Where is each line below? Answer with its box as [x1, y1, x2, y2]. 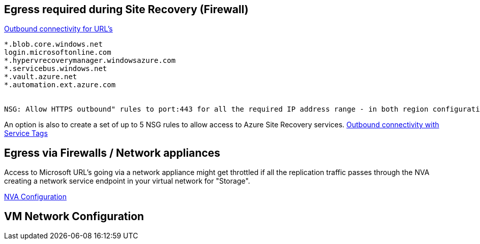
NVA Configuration [4, 192, 67, 201]
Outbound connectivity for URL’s [4, 24, 113, 33]
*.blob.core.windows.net [4, 40, 103, 49]
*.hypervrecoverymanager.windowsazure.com [4, 56, 176, 65]
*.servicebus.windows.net [4, 64, 107, 73]
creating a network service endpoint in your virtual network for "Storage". [4, 177, 250, 186]
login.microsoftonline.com [4, 48, 111, 57]
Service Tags [4, 129, 48, 138]
